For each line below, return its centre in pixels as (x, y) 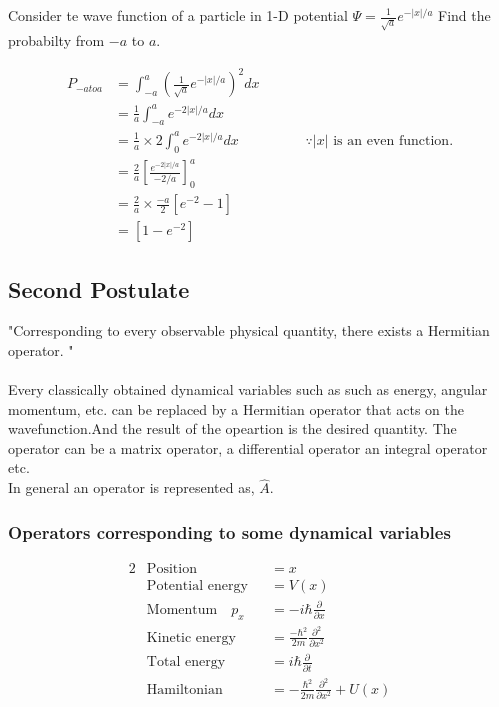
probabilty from (56, 39)
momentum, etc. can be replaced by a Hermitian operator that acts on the (236, 408)
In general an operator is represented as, (131, 487)
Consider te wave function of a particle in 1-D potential (178, 15)
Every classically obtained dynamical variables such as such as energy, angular (248, 389)
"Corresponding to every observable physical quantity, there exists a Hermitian (249, 330)
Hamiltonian (184, 689)
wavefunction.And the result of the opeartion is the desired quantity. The (232, 428)
